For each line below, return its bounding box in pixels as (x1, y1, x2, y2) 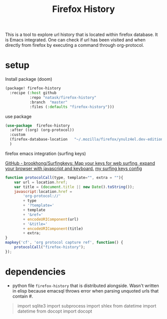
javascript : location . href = (14, 189, 72, 194)
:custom (9, 132, 26, 138)
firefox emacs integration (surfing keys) (5, 151, 86, 157)
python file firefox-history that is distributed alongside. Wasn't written (12, 283, 159, 289)
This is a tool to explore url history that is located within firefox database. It (5, 31, 158, 38)
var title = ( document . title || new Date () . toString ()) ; (14, 184, 135, 189)
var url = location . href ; (14, 179, 68, 185)
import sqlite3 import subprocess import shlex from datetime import (17, 303, 157, 309)
